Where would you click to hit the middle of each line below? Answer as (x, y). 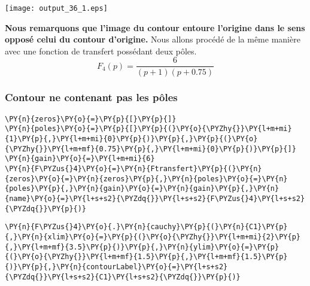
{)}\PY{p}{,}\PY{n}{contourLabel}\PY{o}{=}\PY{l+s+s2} (116, 267)
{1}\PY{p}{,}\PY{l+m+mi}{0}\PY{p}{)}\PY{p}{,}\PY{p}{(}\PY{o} (131, 139)
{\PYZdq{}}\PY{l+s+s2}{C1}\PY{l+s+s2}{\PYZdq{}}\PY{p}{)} (123, 277)
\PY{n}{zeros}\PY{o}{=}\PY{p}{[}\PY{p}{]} (91, 119)
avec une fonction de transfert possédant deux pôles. (101, 51)
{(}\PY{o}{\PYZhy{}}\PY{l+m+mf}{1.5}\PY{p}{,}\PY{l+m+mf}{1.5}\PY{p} (146, 257)
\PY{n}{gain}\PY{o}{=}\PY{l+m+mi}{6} (80, 159)
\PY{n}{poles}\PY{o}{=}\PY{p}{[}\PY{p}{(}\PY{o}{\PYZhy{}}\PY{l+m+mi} (148, 129)
